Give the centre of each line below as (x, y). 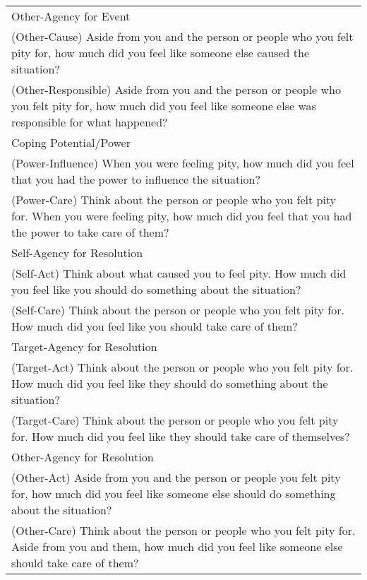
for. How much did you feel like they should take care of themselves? (181, 436)
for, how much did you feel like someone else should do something (174, 493)
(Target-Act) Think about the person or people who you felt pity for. (182, 367)
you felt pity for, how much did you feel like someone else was (164, 106)
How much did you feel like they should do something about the (170, 383)
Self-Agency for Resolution (77, 253)
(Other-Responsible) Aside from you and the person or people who (176, 89)
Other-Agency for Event (71, 16)
